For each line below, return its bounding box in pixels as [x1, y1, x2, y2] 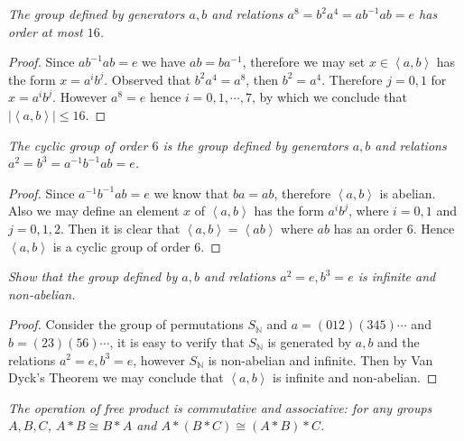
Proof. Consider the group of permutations [8, 315, 244, 334]
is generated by [267, 332, 352, 351]
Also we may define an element [8, 201, 180, 220]
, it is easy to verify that [109, 332, 245, 351]
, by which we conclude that [251, 87, 407, 106]
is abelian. [379, 183, 436, 202]
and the [377, 332, 420, 351]
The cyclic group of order [8, 135, 148, 154]
